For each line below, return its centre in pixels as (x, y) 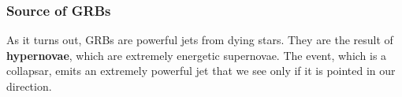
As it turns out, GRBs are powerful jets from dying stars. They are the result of (200, 40)
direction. (29, 86)
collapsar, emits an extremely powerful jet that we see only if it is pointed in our (201, 71)
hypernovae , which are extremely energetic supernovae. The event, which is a (197, 55)
